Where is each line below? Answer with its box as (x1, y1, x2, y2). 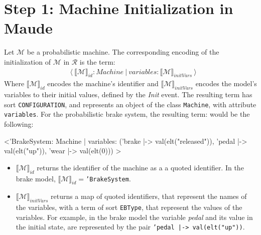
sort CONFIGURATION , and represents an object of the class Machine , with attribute (4, 99, 256, 109)
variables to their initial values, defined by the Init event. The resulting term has (4, 89, 252, 100)
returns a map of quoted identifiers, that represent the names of (50, 191, 247, 201)
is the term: (79, 56, 115, 67)
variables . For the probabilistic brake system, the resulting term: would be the (4, 109, 250, 119)
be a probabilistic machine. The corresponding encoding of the (27, 47, 219, 57)
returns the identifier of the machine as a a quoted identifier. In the (37, 162, 244, 172)
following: (4, 119, 34, 129)
